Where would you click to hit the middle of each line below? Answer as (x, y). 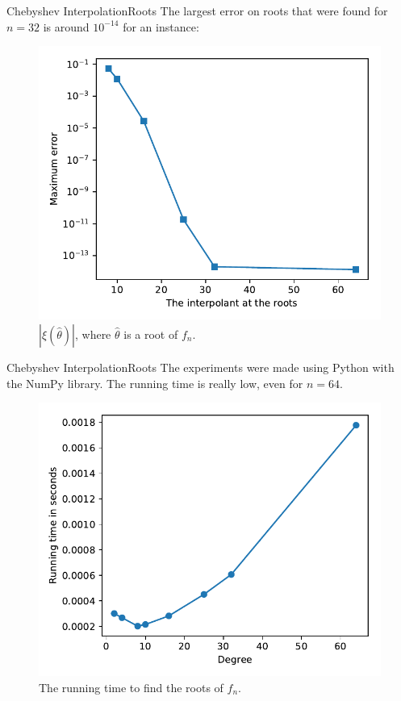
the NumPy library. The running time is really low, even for (155, 383)
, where (93, 334)
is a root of (151, 334)
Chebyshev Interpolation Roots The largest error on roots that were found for (197, 10)
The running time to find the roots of (131, 687)
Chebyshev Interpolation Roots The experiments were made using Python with (200, 367)
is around (66, 26)
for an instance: (161, 26)
